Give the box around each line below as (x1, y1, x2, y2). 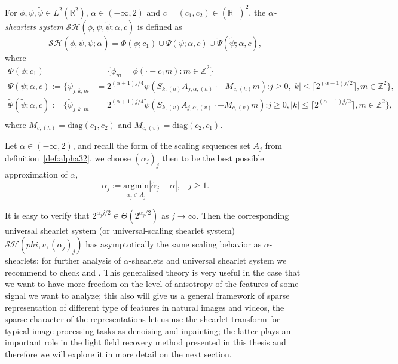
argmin (123, 182, 149, 191)
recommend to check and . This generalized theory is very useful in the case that (5, 265, 301, 278)
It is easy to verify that (5, 209, 90, 221)
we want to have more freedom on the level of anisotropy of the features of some (5, 277, 299, 290)
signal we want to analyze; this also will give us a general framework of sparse (5, 289, 290, 301)
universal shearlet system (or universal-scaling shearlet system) (5, 224, 235, 236)
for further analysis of (41, 254, 121, 267)
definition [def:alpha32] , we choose (5, 151, 131, 164)
